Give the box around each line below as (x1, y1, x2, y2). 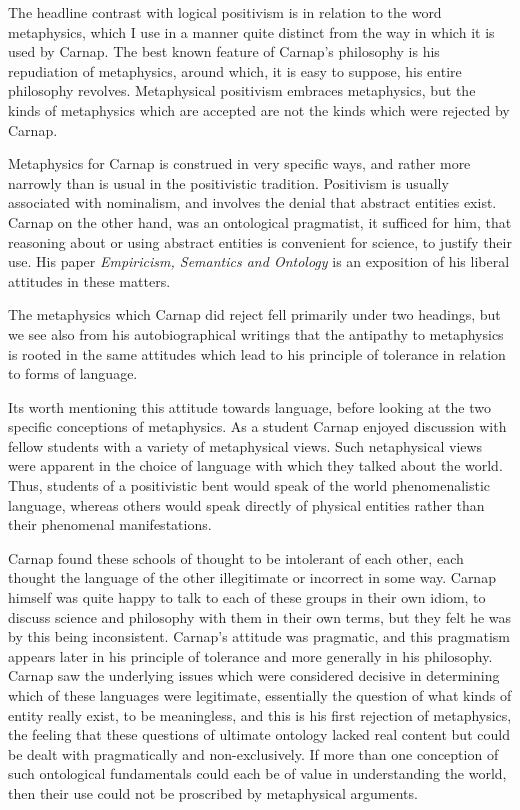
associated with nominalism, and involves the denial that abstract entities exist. (8, 192, 497, 213)
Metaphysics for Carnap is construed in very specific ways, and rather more (8, 153, 471, 174)
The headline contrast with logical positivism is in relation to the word (8, 2, 442, 22)
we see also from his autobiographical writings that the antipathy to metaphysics (8, 323, 504, 344)
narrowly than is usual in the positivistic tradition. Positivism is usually (8, 172, 449, 193)
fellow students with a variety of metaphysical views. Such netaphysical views (8, 435, 483, 456)
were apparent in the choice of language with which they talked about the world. (8, 455, 503, 476)
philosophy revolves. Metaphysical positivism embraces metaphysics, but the (8, 80, 476, 101)
